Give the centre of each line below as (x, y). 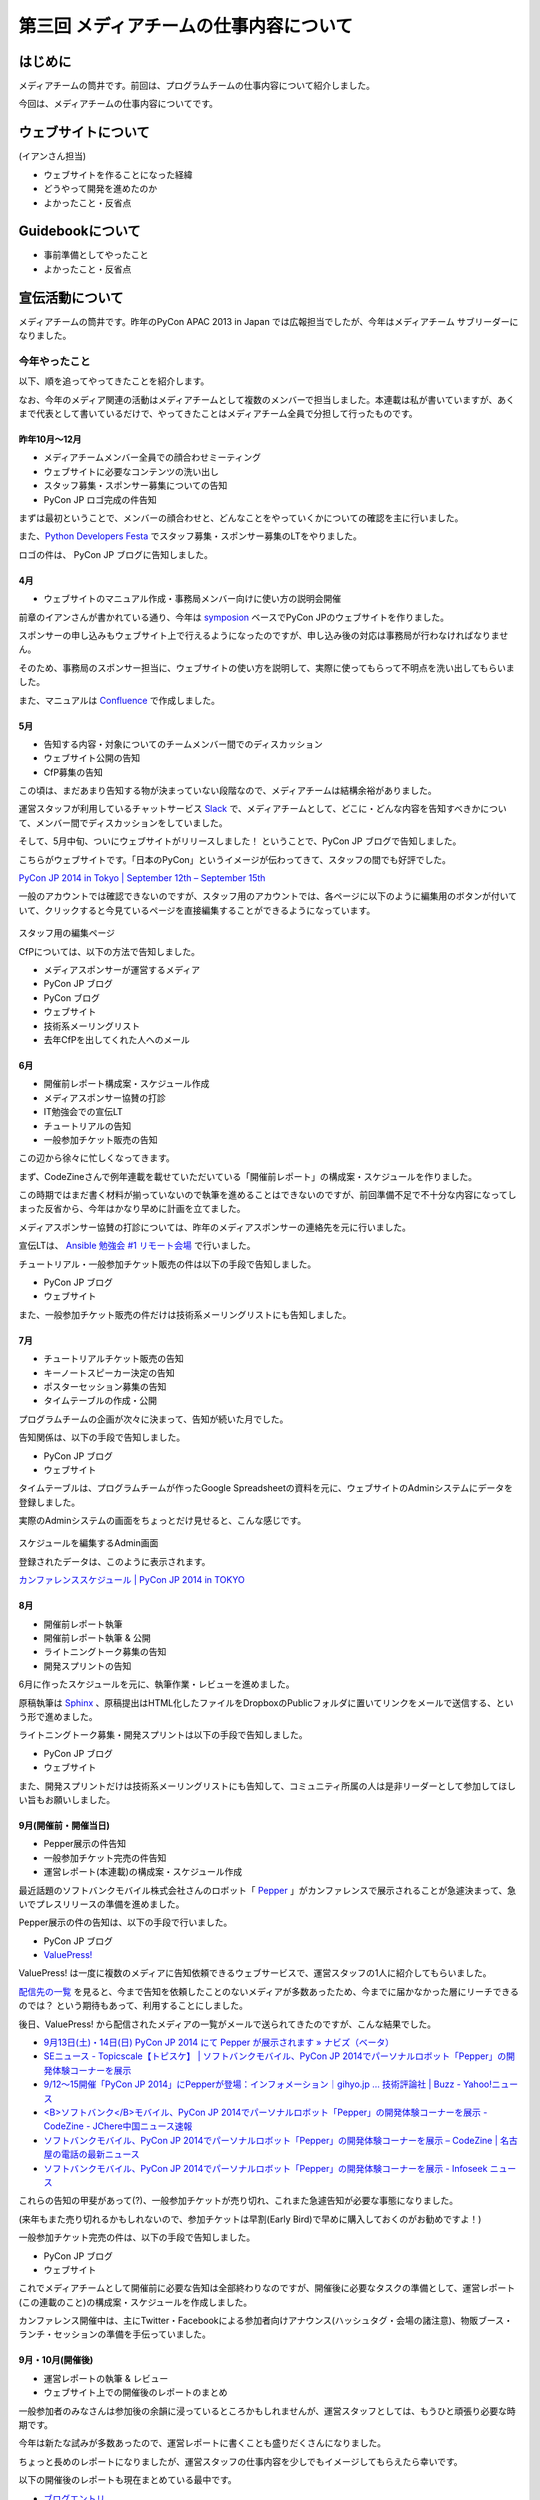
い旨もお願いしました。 (66, 1799)
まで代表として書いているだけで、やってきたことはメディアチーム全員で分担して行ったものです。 (218, 414)
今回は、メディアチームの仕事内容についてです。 (118, 104)
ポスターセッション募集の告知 (105, 1386)
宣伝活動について (71, 297)
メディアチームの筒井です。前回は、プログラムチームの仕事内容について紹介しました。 (196, 86)
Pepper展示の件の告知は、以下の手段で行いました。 (125, 1922)
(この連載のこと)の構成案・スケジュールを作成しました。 (135, 2302)
